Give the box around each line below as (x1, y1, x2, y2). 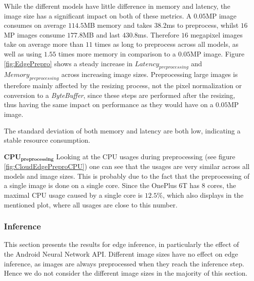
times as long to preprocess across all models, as (95, 39, 239, 49)
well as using (4, 48, 42, 58)
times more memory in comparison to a (58, 48, 176, 58)
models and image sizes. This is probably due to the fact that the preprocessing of (4, 170, 250, 181)
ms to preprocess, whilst (166, 20, 239, 30)
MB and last (82, 29, 120, 39)
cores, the (207, 180, 236, 190)
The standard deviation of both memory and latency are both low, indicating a (4, 125, 241, 135)
